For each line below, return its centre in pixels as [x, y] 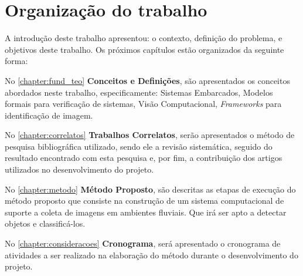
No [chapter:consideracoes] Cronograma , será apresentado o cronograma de [143, 243]
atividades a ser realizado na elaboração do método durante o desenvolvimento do [151, 255]
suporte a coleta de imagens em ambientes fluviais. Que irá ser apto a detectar [146, 212]
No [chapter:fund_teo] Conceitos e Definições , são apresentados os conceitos [147, 80]
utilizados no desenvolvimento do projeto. [79, 169]
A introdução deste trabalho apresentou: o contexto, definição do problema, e [144, 38]
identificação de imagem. [49, 115]
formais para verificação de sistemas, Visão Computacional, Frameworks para [143, 104]
